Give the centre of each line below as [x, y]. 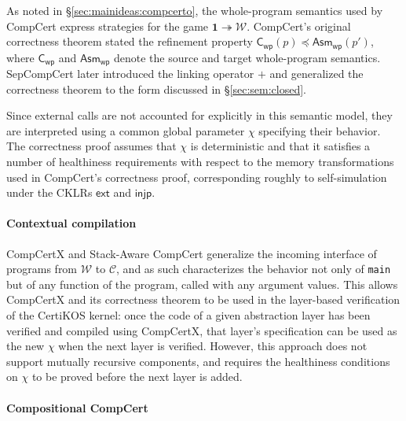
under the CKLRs [49, 192]
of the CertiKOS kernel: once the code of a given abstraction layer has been [188, 315]
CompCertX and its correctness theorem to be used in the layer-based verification [203, 299]
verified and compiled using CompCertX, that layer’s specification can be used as [202, 330]
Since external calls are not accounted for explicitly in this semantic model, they [199, 115]
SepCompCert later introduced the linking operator [130, 74]
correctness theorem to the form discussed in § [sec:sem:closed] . [157, 89]
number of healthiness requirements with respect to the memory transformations [200, 162]
